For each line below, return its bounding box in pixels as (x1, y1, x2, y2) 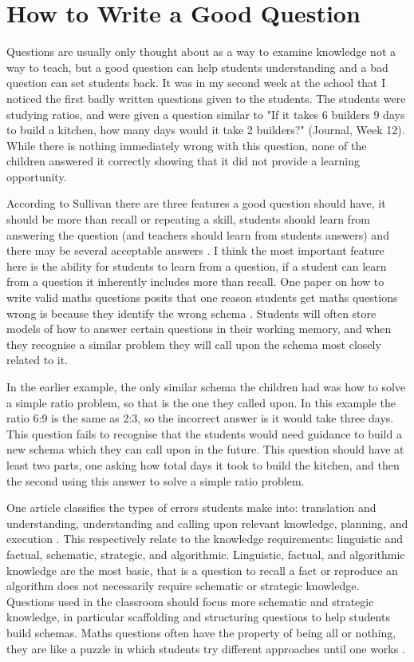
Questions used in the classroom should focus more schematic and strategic (6, 593, 374, 609)
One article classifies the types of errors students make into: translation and (6, 499, 377, 516)
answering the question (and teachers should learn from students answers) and (6, 226, 389, 243)
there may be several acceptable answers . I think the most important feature (6, 242, 384, 259)
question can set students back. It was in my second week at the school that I (6, 74, 386, 91)
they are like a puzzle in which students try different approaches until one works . (6, 640, 405, 656)
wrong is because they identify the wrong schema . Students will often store (6, 304, 377, 321)
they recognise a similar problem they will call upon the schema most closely (6, 335, 381, 352)
